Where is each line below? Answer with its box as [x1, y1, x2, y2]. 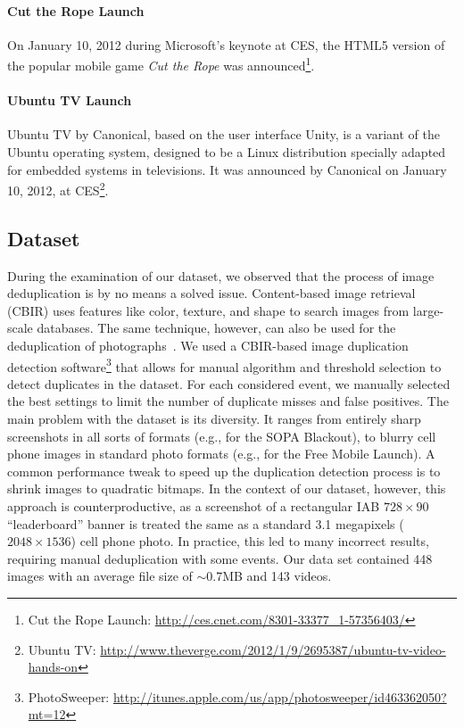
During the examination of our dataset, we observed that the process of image [7, 266, 435, 285]
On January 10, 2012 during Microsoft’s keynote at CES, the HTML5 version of [7, 35, 445, 54]
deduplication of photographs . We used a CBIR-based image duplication [7, 336, 409, 355]
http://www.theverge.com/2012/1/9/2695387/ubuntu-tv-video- [100, 640, 446, 658]
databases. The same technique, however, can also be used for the [37, 318, 396, 337]
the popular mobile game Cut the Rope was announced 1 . [7, 54, 315, 75]
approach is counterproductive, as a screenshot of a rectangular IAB [7, 497, 380, 516]
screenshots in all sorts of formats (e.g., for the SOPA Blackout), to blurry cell [7, 426, 436, 445]
